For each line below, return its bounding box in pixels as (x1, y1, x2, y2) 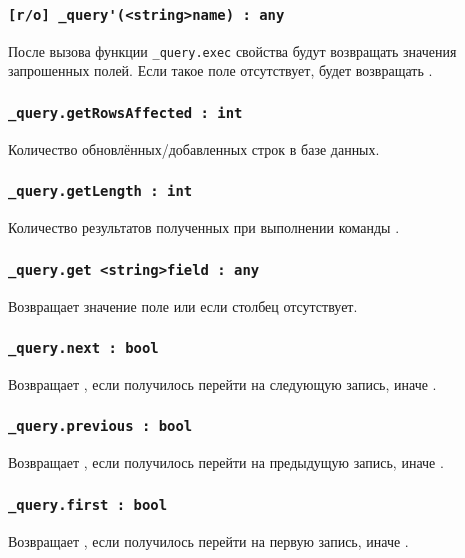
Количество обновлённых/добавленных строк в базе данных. (8, 138, 380, 159)
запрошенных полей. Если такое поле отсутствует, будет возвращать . (8, 60, 433, 81)
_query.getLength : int (8, 183, 193, 200)
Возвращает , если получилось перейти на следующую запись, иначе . (8, 373, 437, 394)
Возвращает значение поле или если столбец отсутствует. (8, 295, 358, 316)
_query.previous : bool (8, 418, 193, 435)
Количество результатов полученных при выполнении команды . (8, 217, 400, 238)
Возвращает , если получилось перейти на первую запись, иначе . (8, 530, 409, 551)
